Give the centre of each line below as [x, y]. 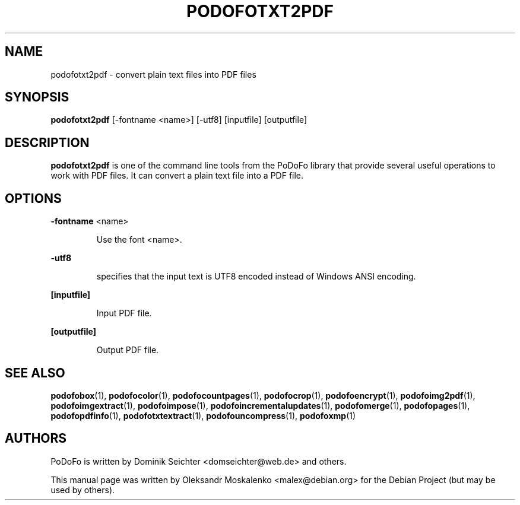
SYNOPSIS [37, 97]
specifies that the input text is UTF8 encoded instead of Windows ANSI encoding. [256, 277]
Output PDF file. [128, 350]
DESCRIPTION [47, 142]
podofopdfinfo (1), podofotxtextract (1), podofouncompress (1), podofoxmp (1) [203, 415]
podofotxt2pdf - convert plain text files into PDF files [153, 74]
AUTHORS [36, 439]
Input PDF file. [124, 313]
